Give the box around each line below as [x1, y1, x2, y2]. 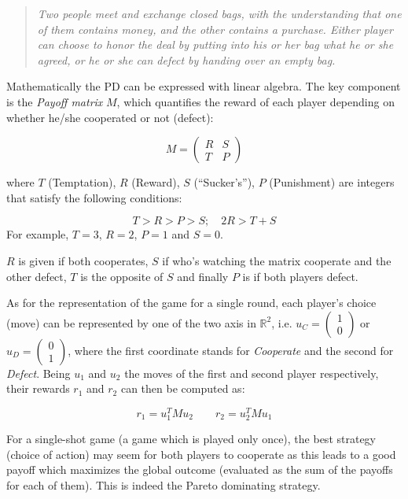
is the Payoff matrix [6, 93, 103, 109]
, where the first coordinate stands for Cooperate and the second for [68, 342, 394, 358]
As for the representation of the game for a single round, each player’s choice [6, 294, 377, 311]
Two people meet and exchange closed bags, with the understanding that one [37, 6, 402, 21]
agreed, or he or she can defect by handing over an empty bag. [37, 51, 336, 68]
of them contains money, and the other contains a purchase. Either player [37, 20, 393, 37]
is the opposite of [80, 268, 164, 284]
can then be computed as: [120, 380, 245, 397]
